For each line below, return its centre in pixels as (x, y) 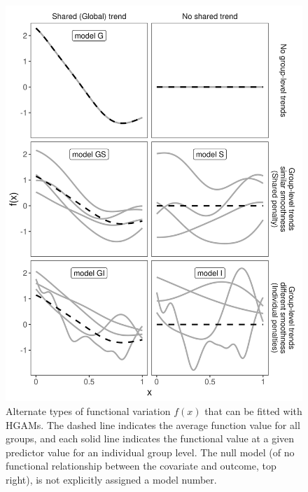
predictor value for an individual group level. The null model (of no (150, 452)
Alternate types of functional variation (88, 410)
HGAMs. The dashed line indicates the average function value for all (153, 424)
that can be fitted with (253, 410)
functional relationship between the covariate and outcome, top (141, 466)
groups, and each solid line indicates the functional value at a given (150, 438)
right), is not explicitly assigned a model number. (111, 479)
